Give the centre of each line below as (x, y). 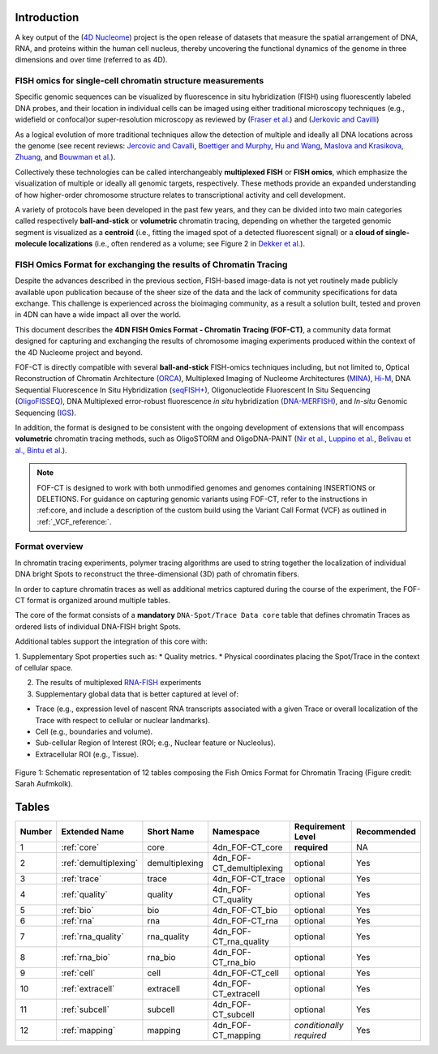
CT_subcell (233, 1015)
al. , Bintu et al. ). (41, 450)
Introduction (47, 17)
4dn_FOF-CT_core (247, 847)
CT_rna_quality (240, 942)
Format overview (49, 546)
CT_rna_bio (234, 962)
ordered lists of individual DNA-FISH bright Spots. (98, 626)
